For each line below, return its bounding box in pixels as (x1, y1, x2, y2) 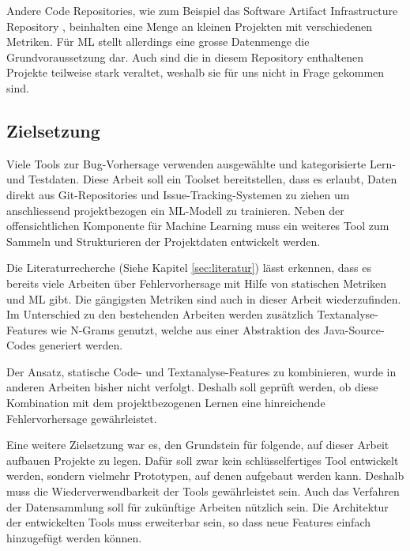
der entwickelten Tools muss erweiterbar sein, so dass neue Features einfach (6, 514, 371, 530)
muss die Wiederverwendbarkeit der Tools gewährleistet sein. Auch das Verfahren (6, 483, 400, 500)
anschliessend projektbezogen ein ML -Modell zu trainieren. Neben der (6, 202, 344, 218)
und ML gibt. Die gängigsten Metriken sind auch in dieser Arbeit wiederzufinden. (6, 290, 401, 307)
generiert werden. (39, 337, 123, 353)
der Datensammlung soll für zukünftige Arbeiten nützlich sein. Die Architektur (6, 498, 389, 515)
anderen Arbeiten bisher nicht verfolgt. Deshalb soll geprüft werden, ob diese (6, 379, 378, 395)
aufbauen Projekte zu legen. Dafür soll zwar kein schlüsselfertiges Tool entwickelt (6, 451, 399, 468)
